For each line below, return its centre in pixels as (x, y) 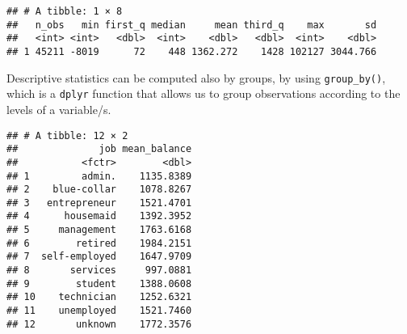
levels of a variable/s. (59, 109)
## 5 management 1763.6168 (99, 230)
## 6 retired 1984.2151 (99, 243)
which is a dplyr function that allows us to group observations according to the (203, 93)
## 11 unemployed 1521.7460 (99, 311)
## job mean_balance (99, 149)
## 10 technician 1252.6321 (99, 297)
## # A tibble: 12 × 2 (67, 135)
